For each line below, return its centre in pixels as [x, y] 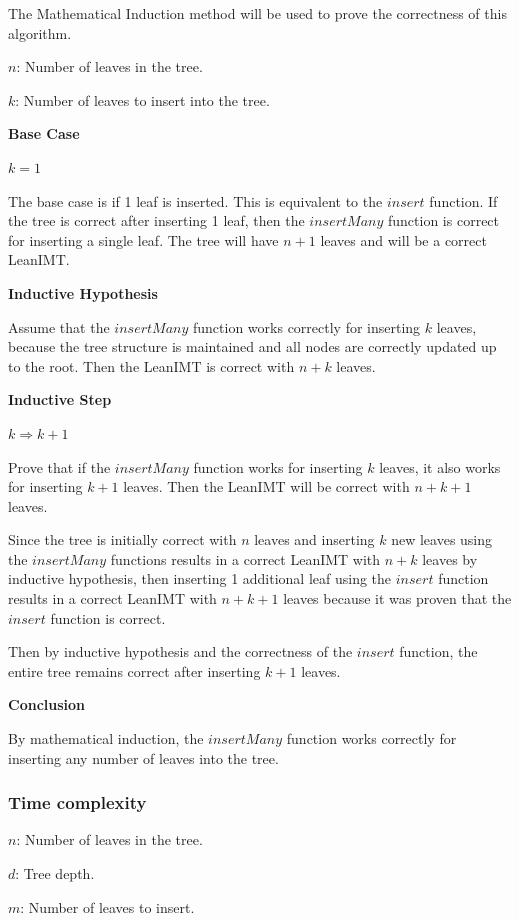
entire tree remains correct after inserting [134, 670]
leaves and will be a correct [403, 239]
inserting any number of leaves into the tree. [143, 757]
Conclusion [47, 704]
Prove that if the [59, 466]
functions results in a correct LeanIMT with [245, 558]
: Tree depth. [55, 873]
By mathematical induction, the [106, 738]
